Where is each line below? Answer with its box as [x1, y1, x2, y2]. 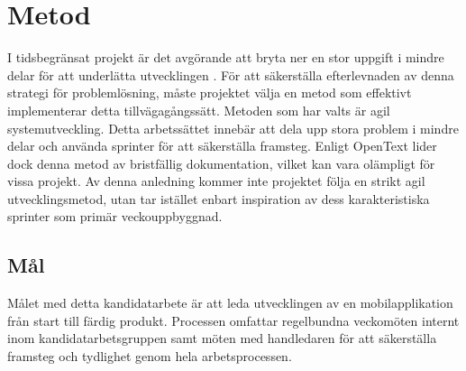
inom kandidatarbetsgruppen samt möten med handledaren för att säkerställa [7, 329, 437, 348]
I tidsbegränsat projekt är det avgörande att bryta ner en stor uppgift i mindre [7, 48, 444, 67]
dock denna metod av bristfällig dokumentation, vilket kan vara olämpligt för [7, 153, 435, 172]
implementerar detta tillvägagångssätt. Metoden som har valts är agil [7, 100, 390, 119]
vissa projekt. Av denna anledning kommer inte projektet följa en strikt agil [7, 172, 425, 190]
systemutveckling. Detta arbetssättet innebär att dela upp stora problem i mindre [7, 118, 459, 137]
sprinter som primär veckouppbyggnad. [7, 207, 223, 226]
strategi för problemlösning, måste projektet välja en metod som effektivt [7, 83, 412, 102]
